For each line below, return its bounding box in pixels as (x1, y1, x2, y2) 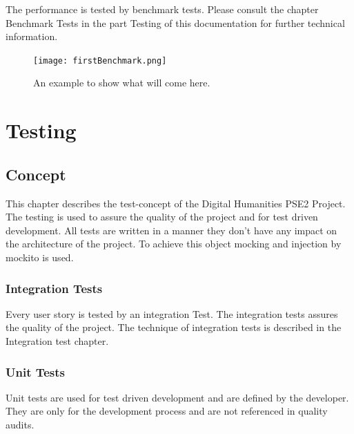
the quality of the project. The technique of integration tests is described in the (6, 320, 342, 334)
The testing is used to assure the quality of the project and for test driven (6, 209, 318, 224)
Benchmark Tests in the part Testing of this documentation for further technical (6, 15, 345, 30)
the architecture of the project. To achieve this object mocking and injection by (6, 236, 342, 251)
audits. (6, 417, 35, 431)
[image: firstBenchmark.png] (33, 55, 167, 66)
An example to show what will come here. (33, 75, 210, 90)
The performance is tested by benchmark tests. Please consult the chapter (6, 2, 319, 16)
